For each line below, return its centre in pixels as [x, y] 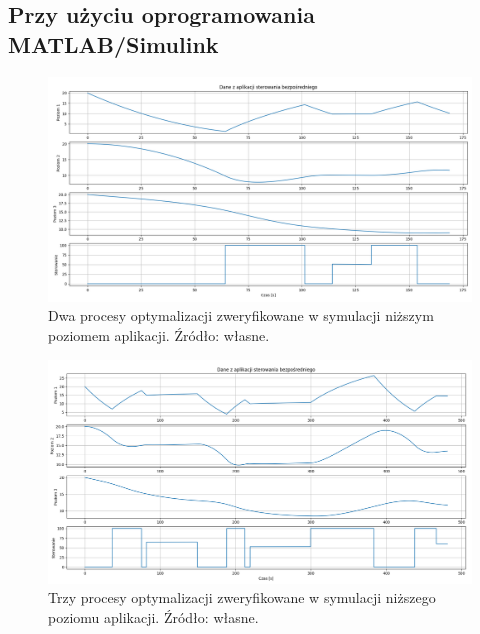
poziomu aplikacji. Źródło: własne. [153, 616]
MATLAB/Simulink [113, 43]
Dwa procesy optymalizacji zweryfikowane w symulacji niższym [241, 315]
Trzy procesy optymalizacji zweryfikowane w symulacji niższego [242, 597]
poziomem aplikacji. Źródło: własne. [159, 335]
